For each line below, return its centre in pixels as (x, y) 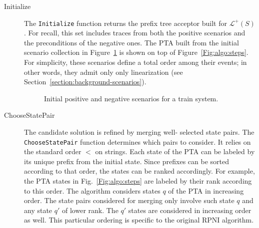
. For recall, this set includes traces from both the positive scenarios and (135, 33)
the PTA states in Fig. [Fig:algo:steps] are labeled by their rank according (138, 181)
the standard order (53, 151)
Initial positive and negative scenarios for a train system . (131, 98)
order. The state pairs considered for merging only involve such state (129, 200)
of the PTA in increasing (206, 190)
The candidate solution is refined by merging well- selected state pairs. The (139, 132)
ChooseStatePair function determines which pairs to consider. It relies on (137, 141)
